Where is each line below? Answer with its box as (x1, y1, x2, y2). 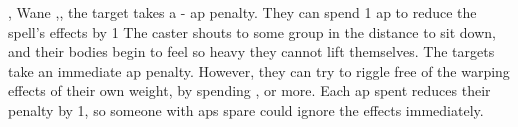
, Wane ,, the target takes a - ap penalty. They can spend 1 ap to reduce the (8, 2, 477, 22)
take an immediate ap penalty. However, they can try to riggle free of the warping (8, 60, 510, 81)
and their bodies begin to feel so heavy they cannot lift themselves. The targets (8, 41, 495, 62)
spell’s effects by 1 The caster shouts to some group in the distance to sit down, (8, 21, 496, 42)
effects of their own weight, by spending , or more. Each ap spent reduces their (8, 80, 491, 101)
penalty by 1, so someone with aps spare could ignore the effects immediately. (8, 99, 484, 120)
